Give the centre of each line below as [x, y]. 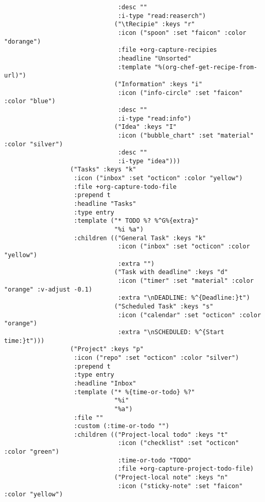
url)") [15, 76]
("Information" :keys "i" [158, 84]
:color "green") [32, 452]
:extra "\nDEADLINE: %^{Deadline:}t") [184, 298]
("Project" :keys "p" [107, 349]
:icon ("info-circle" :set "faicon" [180, 93]
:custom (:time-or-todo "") [122, 426]
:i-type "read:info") [155, 118]
